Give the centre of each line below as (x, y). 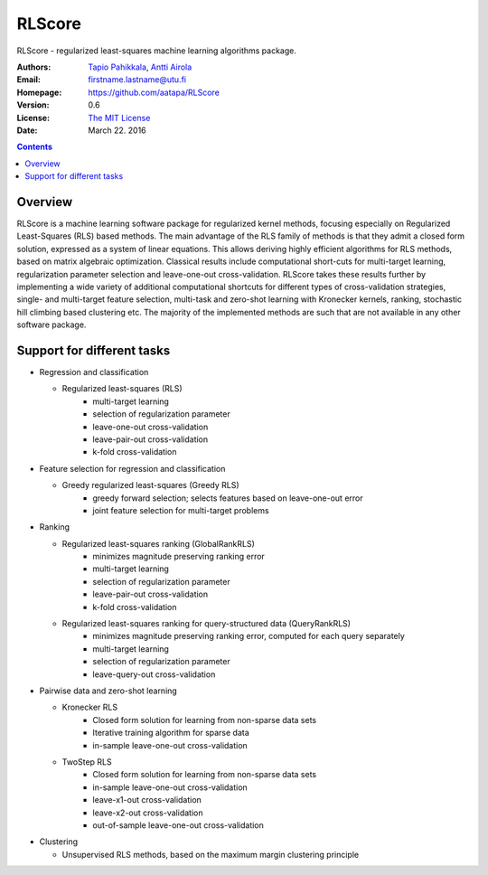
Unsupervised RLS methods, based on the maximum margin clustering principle (211, 854)
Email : (28, 80)
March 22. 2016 (117, 130)
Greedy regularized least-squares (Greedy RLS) (150, 485)
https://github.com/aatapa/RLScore (154, 92)
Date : (27, 130)
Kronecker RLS (89, 707)
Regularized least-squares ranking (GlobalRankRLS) (158, 543)
